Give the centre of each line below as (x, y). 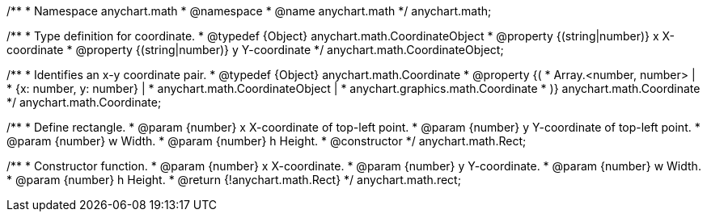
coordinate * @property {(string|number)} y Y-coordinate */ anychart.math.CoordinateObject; (255, 50)
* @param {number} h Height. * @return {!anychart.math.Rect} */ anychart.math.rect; (234, 180)
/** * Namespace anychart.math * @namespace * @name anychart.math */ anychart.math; (249, 11)
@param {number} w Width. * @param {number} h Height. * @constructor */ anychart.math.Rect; (267, 141)
